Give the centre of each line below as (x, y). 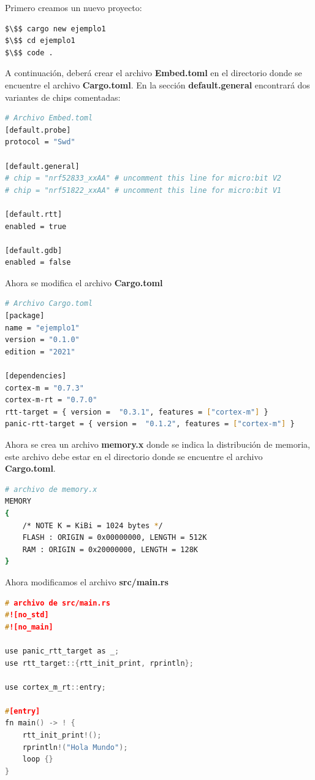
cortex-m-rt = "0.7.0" (51, 400)
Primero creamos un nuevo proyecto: (74, 7)
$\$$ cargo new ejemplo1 (55, 29)
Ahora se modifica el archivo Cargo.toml (84, 282)
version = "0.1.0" (42, 340)
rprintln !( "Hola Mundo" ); (75, 747)
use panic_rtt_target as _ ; (62, 651)
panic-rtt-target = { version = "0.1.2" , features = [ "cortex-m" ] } (150, 424)
